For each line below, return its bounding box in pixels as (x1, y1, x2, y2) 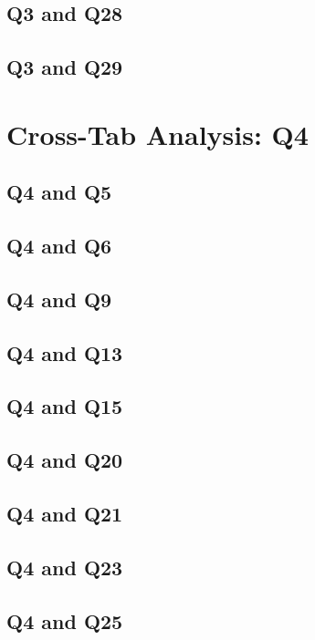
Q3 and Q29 (6, 53, 123, 81)
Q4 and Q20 (6, 446, 123, 474)
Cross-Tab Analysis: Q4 (6, 115, 309, 152)
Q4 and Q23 (6, 552, 123, 581)
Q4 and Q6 (6, 232, 112, 260)
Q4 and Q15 (6, 392, 123, 420)
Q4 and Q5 (6, 178, 112, 206)
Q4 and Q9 (6, 284, 112, 313)
